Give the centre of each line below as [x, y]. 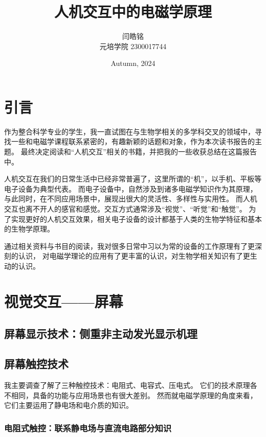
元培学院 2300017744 [133, 46]
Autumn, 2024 [133, 63]
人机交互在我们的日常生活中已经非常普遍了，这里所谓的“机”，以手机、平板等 [133, 179]
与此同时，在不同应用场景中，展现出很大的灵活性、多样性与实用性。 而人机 [131, 199]
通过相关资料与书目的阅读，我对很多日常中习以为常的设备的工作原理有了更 [129, 246]
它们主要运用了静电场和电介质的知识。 [69, 405]
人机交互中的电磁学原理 [133, 11]
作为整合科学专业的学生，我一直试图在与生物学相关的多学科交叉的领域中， [129, 131]
